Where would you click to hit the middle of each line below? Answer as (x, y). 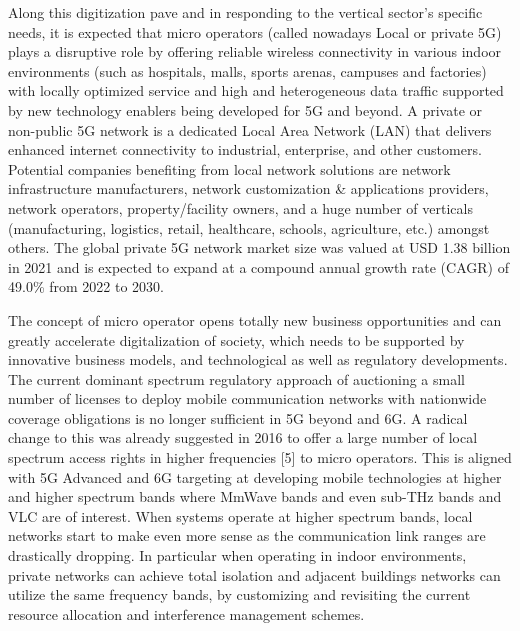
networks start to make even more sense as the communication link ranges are (247, 535)
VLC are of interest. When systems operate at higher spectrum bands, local (240, 515)
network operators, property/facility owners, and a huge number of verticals (240, 207)
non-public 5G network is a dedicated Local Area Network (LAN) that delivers (250, 129)
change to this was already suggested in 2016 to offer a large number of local (243, 437)
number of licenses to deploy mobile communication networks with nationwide (247, 398)
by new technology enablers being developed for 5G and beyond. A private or (245, 109)
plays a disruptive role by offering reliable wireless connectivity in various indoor (255, 51)
